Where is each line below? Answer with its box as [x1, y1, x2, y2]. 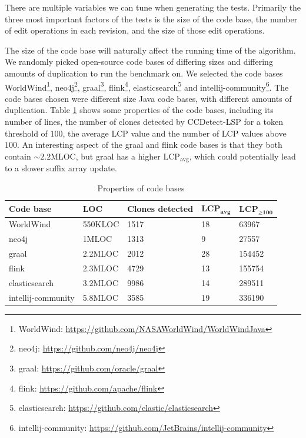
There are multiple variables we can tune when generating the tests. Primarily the [5, 1, 301, 13]
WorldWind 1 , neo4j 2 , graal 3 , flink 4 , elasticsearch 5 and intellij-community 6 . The [5, 79, 289, 93]
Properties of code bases [97, 181, 185, 194]
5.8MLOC [82, 291, 119, 303]
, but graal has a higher [75, 150, 161, 162]
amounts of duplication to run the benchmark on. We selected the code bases [5, 67, 283, 79]
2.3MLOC [82, 262, 119, 274]
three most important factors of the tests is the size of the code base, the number [5, 12, 298, 25]
